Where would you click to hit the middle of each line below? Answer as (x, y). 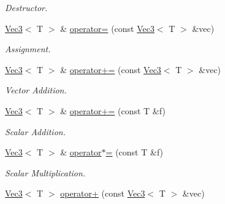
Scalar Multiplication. (45, 172)
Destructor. (26, 7)
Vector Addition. (36, 90)
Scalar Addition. (35, 131)
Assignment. (28, 49)
